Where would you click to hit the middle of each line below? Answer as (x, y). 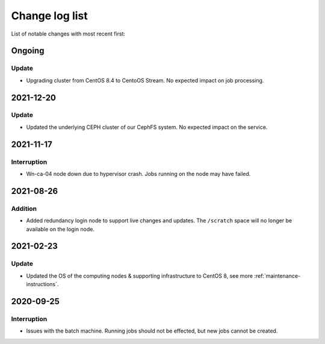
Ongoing (28, 51)
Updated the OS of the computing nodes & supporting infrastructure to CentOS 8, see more (139, 276)
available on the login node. (60, 229)
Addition (24, 208)
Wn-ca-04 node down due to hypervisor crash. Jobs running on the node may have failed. (138, 174)
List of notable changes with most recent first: (68, 34)
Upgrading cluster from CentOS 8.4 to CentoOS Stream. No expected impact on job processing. (145, 80)
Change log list (50, 16)
